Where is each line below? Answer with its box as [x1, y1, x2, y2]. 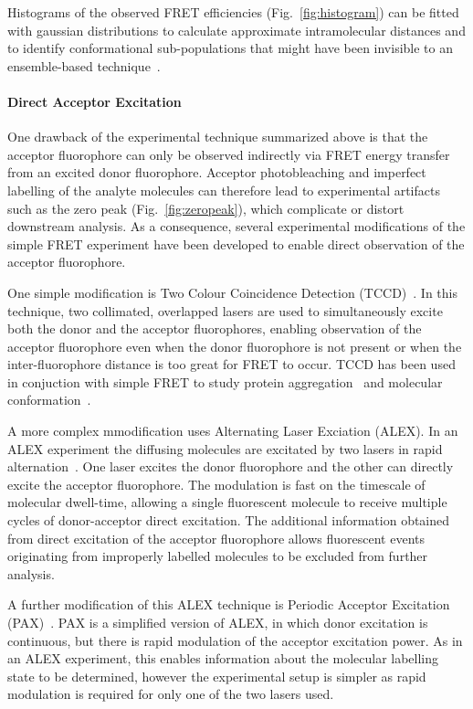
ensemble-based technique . [7, 56, 161, 75]
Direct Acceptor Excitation [7, 91, 182, 111]
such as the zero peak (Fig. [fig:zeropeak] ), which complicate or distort [7, 198, 405, 217]
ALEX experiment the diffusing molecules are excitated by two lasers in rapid [7, 439, 443, 458]
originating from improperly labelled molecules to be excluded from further [7, 546, 428, 566]
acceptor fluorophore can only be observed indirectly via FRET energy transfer [7, 144, 450, 164]
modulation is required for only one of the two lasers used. [7, 684, 334, 704]
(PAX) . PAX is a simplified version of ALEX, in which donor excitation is [7, 613, 428, 632]
